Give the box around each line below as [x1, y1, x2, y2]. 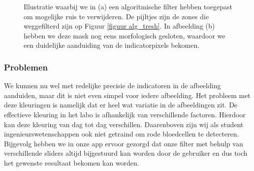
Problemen [4, 61, 48, 73]
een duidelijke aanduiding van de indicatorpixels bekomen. [24, 40, 200, 50]
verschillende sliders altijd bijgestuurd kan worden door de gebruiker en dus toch [4, 148, 248, 158]
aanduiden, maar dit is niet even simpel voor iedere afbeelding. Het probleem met [4, 90, 251, 100]
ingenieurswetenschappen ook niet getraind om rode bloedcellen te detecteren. [4, 129, 239, 139]
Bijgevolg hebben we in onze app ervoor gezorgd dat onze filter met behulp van [4, 138, 243, 148]
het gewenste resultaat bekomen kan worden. [4, 157, 139, 168]
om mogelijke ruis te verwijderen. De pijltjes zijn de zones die [24, 11, 209, 21]
